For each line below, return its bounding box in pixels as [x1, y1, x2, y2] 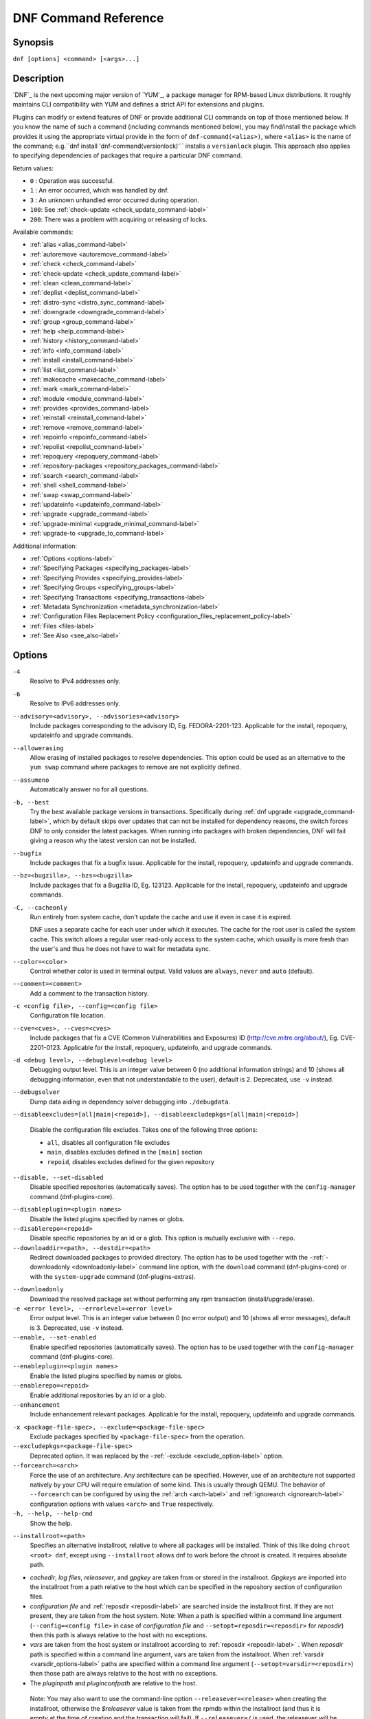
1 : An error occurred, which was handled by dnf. [30, 186, 169, 195]
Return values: [12, 164, 54, 172]
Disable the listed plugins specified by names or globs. [30, 1214, 185, 1223]
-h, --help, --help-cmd [12, 1510, 93, 1518]
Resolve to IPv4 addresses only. [30, 677, 121, 686]
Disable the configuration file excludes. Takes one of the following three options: [30, 1126, 258, 1134]
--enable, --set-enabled [12, 1334, 96, 1342]
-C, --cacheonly [12, 904, 68, 911]
